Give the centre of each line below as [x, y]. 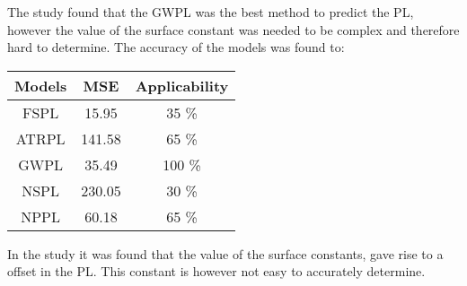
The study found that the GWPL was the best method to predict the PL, [211, 12]
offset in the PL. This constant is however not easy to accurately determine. [216, 271]
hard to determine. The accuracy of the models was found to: [176, 47]
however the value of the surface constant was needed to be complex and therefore [233, 29]
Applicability [182, 85]
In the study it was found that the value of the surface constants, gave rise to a [225, 253]
